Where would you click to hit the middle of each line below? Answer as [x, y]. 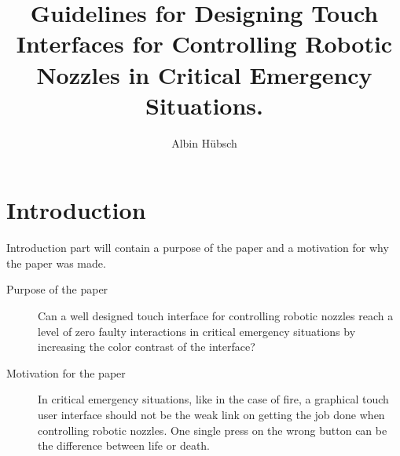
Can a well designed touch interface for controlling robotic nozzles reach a [216, 316]
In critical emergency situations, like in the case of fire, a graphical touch [213, 399]
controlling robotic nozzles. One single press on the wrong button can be [213, 430]
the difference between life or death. [124, 445]
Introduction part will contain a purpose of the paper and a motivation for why [198, 248]
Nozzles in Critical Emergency [204, 74]
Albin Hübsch [204, 142]
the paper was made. [56, 263]
